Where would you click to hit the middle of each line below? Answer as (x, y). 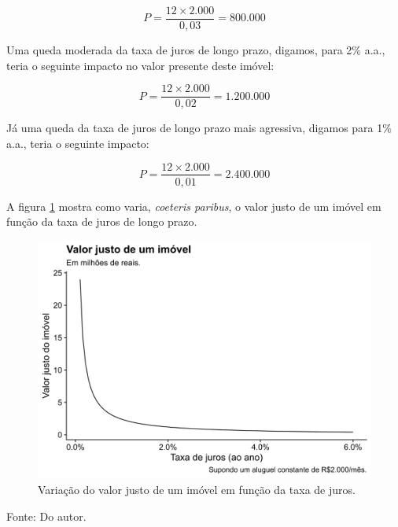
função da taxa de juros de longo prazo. (102, 221)
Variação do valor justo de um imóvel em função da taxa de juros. (197, 490)
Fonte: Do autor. (46, 516)
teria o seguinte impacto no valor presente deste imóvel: (140, 65)
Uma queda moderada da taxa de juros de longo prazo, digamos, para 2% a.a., (196, 50)
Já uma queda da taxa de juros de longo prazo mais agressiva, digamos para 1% (199, 128)
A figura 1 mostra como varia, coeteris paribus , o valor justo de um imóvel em (194, 206)
